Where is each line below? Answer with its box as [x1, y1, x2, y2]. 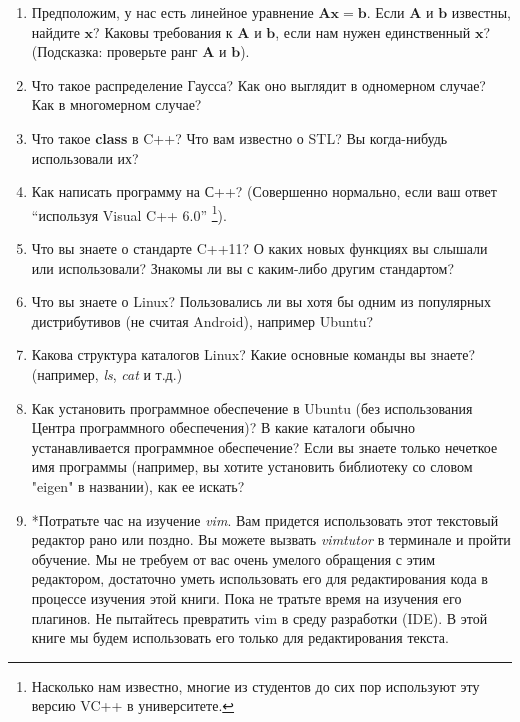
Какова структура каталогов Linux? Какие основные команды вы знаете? [31, 344, 476, 365]
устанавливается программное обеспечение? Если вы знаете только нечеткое [31, 436, 498, 457]
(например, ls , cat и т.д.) [31, 363, 183, 384]
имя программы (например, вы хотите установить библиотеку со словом [31, 456, 473, 477]
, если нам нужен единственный [275, 21, 471, 42]
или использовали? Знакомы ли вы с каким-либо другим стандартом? [31, 257, 455, 278]
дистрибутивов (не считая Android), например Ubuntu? [31, 310, 374, 331]
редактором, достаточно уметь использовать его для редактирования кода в [31, 568, 488, 589]
